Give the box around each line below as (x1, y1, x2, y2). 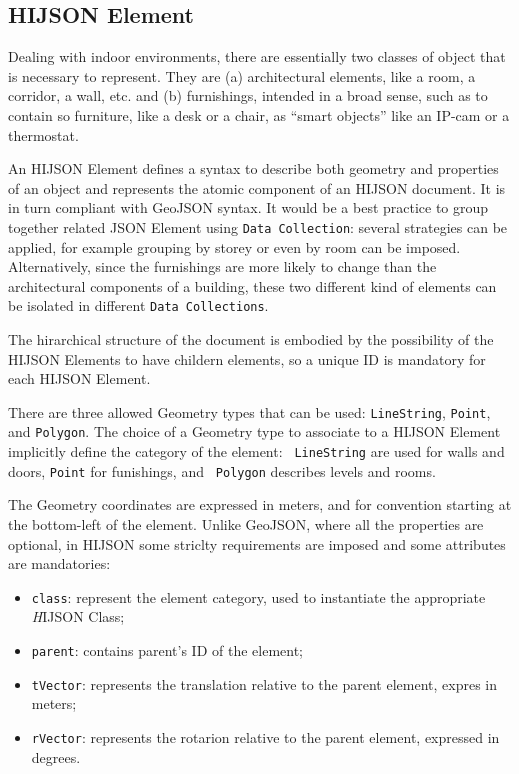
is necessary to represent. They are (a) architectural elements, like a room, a (8, 65, 476, 86)
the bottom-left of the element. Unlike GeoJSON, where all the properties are (8, 514, 484, 535)
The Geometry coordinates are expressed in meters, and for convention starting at (8, 494, 512, 515)
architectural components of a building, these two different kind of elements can (8, 275, 497, 296)
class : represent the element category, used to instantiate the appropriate (31, 586, 486, 607)
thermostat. (8, 124, 79, 145)
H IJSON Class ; (31, 606, 125, 627)
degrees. (31, 746, 81, 767)
